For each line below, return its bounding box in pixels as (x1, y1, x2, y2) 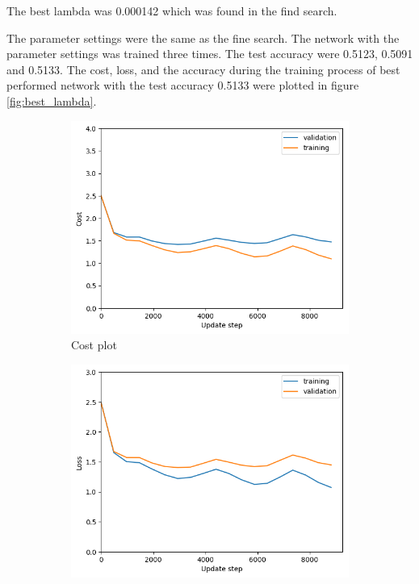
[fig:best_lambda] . (6, 92, 97, 109)
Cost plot (71, 336, 117, 353)
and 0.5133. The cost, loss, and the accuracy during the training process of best (6, 60, 400, 77)
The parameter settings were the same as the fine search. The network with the (6, 29, 400, 46)
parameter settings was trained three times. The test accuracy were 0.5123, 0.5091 (6, 45, 413, 62)
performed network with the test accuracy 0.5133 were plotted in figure (6, 77, 359, 94)
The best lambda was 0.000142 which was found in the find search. (6, 2, 337, 19)
